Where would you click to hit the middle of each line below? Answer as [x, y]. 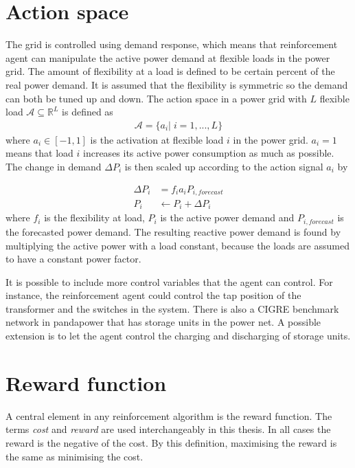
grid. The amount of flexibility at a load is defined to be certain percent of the [170, 71]
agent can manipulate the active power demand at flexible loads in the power [168, 57]
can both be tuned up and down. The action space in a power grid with [156, 98]
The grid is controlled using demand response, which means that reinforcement [172, 44]
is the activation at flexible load [157, 139]
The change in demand [54, 166]
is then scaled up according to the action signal [224, 166]
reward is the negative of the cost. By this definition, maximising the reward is [171, 442]
